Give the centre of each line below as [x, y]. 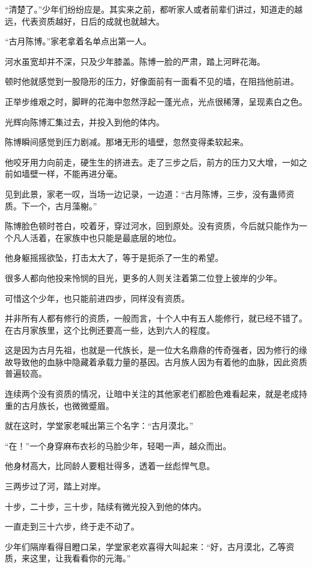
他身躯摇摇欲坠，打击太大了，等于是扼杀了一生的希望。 [114, 258]
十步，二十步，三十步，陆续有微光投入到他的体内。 [106, 506]
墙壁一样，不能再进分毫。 [72, 174]
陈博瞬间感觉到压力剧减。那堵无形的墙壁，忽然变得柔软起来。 [127, 142]
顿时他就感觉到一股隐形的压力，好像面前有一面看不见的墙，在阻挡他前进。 [152, 81]
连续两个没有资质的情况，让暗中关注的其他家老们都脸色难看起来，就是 [143, 394]
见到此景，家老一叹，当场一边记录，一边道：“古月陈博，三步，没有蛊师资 [150, 193]
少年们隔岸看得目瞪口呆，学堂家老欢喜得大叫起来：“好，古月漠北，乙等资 [150, 546]
